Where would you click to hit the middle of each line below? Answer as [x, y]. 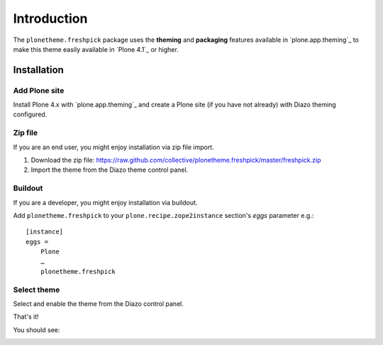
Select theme [37, 290]
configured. [30, 114]
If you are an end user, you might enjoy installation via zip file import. [113, 147]
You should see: [37, 329]
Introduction [50, 18]
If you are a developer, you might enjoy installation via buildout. [105, 202]
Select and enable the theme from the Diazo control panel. [98, 304]
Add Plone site [39, 90]
